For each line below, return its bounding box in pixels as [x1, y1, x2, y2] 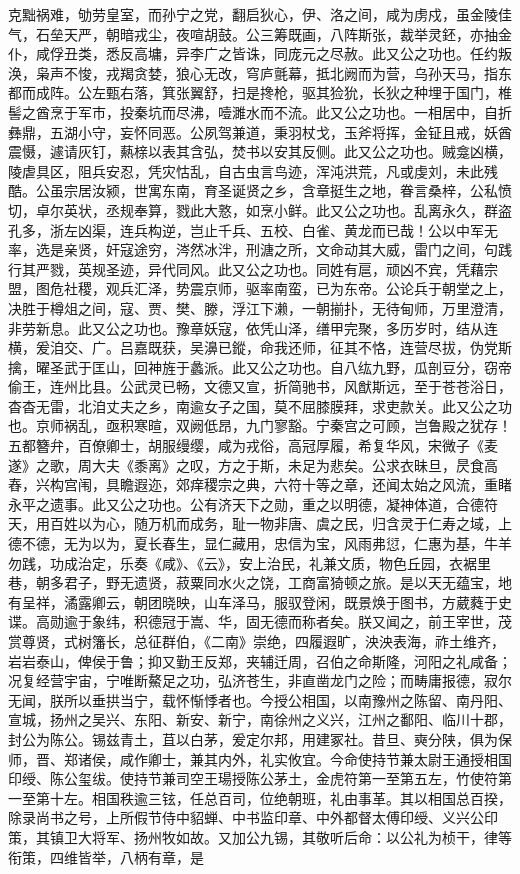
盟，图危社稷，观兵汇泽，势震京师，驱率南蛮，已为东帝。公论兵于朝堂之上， [8, 278, 512, 299]
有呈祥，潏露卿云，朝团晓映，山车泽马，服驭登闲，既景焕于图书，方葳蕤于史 [8, 591, 512, 612]
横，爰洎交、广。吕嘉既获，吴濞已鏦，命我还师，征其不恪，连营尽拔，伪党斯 [8, 337, 512, 358]
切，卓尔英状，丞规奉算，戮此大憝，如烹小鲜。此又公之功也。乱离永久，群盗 [8, 199, 512, 220]
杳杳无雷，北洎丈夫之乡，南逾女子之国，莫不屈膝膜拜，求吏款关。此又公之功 [8, 395, 512, 416]
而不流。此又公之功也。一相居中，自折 [259, 101, 512, 122]
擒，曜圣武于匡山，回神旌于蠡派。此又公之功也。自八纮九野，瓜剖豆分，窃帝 [8, 356, 512, 377]
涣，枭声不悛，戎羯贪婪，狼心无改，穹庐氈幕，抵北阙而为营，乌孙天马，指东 [8, 62, 512, 83]
